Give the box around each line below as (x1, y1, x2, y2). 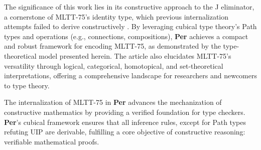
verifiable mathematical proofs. (4, 136, 99, 146)
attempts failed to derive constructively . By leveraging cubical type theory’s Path (4, 21, 257, 32)
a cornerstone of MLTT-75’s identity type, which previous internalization (4, 11, 229, 22)
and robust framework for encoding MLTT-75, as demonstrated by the (4, 41, 221, 51)
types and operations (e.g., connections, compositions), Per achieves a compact (4, 31, 248, 41)
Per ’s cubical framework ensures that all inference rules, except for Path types (4, 116, 246, 127)
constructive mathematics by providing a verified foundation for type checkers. (4, 106, 245, 117)
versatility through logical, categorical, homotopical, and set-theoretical (4, 60, 223, 71)
